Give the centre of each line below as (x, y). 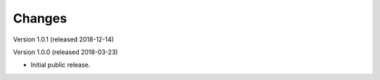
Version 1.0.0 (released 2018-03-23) (65, 52)
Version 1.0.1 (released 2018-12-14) (63, 39)
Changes (40, 18)
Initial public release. (61, 65)
